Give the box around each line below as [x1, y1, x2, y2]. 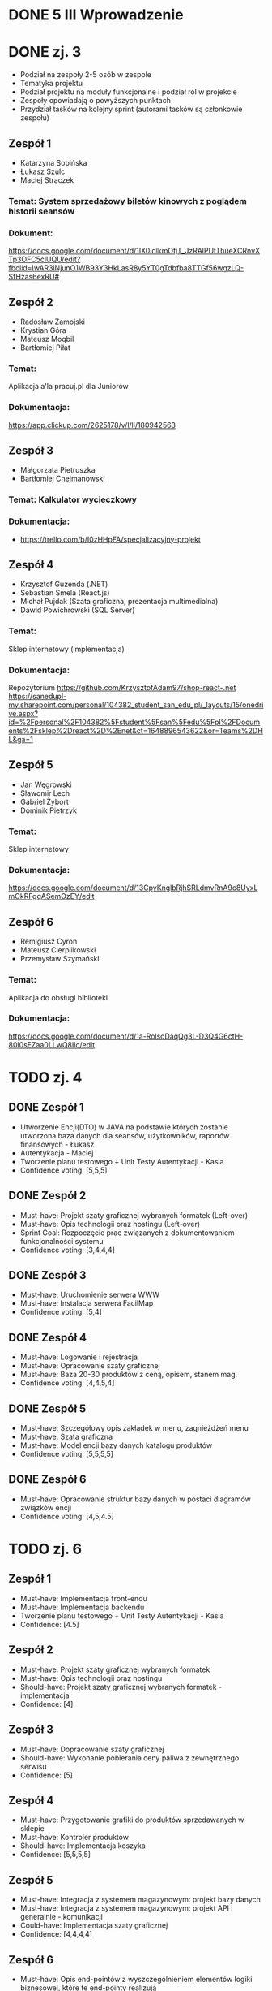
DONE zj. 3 [8, 43, 82, 62]
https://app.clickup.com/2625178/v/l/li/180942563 [8, 420, 176, 430]
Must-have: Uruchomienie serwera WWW [19, 1289, 160, 1300]
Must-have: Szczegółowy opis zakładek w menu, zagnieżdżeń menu [19, 1423, 249, 1433]
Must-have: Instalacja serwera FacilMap [19, 1298, 154, 1308]
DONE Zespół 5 [8, 1401, 87, 1415]
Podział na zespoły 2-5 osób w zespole [19, 70, 152, 80]
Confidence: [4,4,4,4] [19, 1929, 93, 1939]
